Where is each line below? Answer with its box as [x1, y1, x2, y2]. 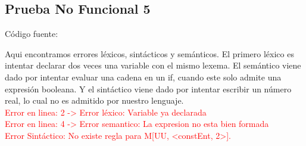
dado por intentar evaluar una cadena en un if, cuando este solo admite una [5, 70, 282, 83]
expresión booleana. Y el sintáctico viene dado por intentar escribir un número [5, 82, 292, 95]
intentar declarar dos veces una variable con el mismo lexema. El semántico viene [5, 59, 301, 72]
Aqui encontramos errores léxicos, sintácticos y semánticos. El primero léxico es [5, 47, 294, 60]
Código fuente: [5, 27, 58, 40]
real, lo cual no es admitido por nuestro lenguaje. [5, 94, 184, 107]
